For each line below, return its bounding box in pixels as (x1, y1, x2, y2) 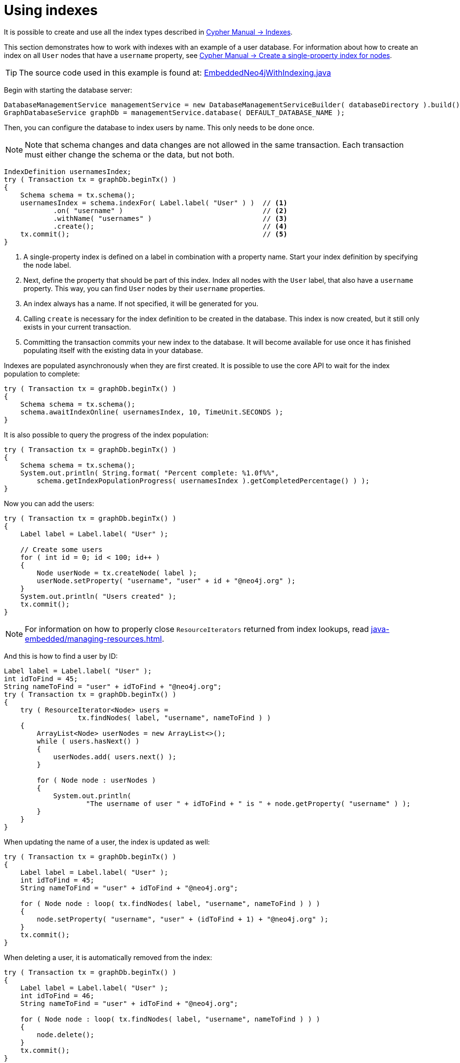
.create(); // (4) (53, 222, 287, 230)
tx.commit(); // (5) (20, 230, 287, 238)
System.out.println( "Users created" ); (20, 592, 177, 600)
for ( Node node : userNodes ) (37, 776, 156, 784)
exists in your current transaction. (23, 322, 131, 331)
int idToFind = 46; (20, 991, 95, 1000)
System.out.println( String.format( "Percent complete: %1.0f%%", (20, 469, 279, 477)
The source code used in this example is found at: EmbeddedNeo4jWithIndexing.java (19, 67, 331, 78)
